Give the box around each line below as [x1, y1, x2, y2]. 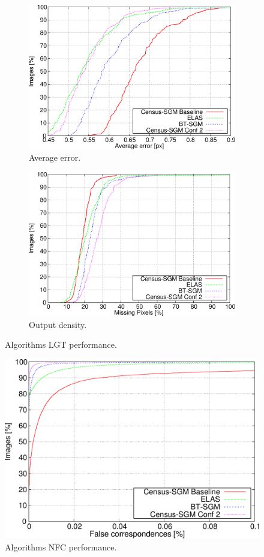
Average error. [29, 151, 81, 164]
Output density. [29, 318, 87, 330]
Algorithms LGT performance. [5, 338, 117, 351]
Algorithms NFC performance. [5, 540, 117, 553]
